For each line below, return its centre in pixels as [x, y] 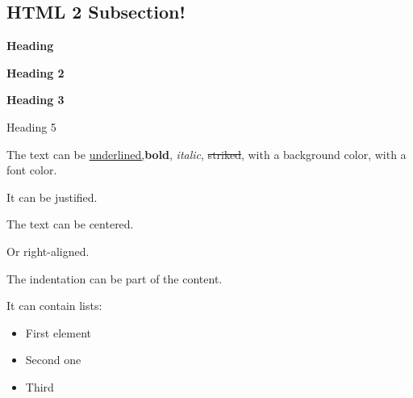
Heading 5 [31, 126]
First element [58, 332]
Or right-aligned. [48, 251]
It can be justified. [52, 197]
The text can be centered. [70, 224]
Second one [53, 360]
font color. [32, 170]
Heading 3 [35, 100]
